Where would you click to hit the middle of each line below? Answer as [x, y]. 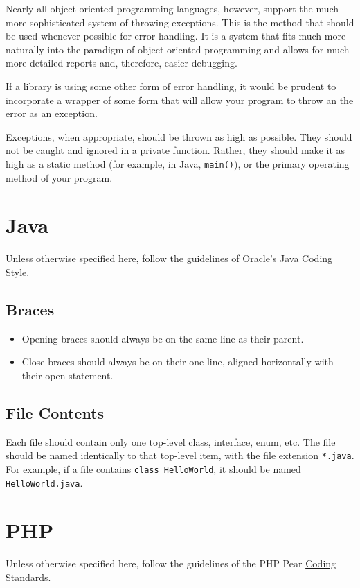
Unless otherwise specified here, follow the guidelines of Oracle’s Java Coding [169, 258]
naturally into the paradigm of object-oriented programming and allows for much [178, 49]
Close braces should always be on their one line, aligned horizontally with [178, 362]
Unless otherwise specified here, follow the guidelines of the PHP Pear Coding [171, 563]
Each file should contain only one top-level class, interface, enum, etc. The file [171, 441]
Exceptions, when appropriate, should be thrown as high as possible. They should [179, 136]
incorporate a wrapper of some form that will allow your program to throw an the [180, 100]
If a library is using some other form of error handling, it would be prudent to [171, 86]
